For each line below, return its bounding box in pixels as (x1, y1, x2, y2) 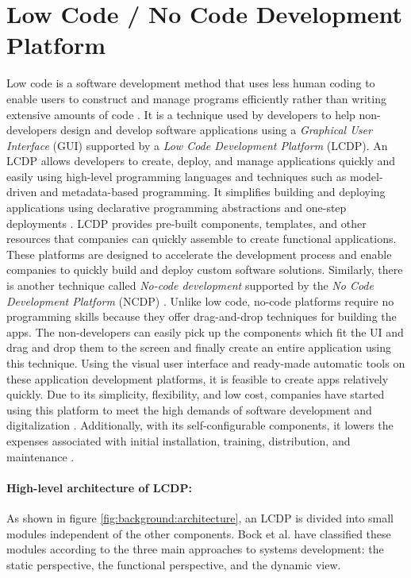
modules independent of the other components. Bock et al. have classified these (6, 525, 391, 541)
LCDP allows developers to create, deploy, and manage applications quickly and (6, 152, 396, 169)
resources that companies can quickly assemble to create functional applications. (6, 230, 397, 247)
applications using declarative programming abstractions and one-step (6, 199, 347, 216)
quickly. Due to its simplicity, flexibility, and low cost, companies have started (6, 386, 385, 403)
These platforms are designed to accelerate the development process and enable (6, 245, 392, 262)
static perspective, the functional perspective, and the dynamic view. (6, 556, 341, 572)
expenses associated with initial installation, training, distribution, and (6, 432, 351, 449)
